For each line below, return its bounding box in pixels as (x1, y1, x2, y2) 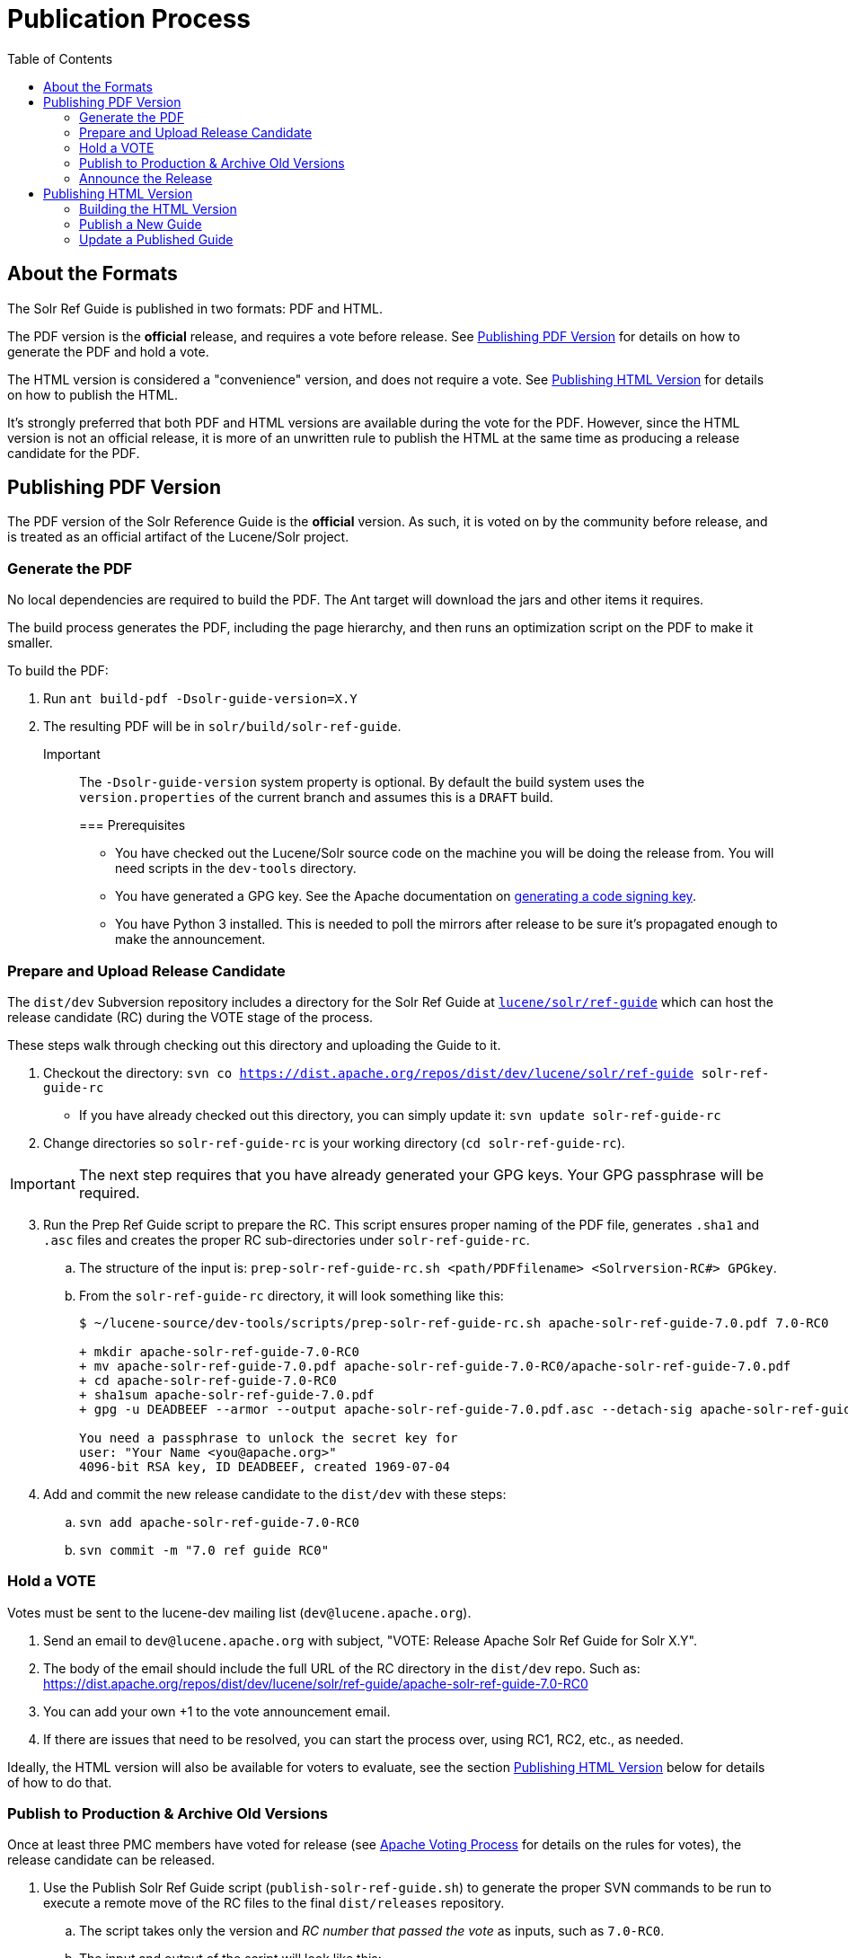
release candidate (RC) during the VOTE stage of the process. (7, 1009, 374, 1025)
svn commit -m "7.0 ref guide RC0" (79, 1542, 330, 1557)
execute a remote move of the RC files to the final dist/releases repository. (43, 1895, 505, 1911)
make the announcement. (115, 931, 266, 948)
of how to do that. (7, 1774, 112, 1790)
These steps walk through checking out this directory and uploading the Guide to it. (7, 1036, 501, 1053)
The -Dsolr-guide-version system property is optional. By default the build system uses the (79, 774, 645, 790)
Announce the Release (79, 170, 213, 186)
